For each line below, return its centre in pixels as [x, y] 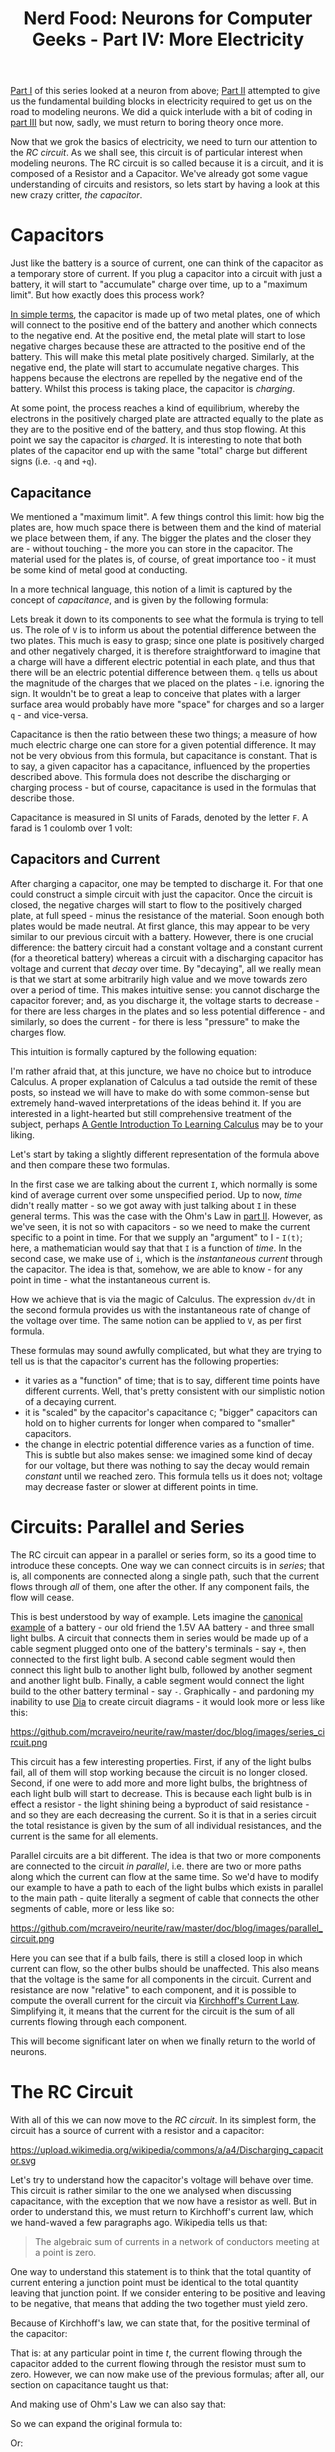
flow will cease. [42, 1597]
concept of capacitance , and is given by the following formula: [139, 599]
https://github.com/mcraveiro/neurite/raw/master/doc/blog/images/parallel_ [166, 1928]
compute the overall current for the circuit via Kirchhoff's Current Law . [155, 2000]
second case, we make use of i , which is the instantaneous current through [166, 1258]
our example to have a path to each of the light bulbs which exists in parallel [167, 1887]
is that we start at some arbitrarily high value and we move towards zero [159, 979]
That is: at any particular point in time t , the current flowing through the [156, 2353]
